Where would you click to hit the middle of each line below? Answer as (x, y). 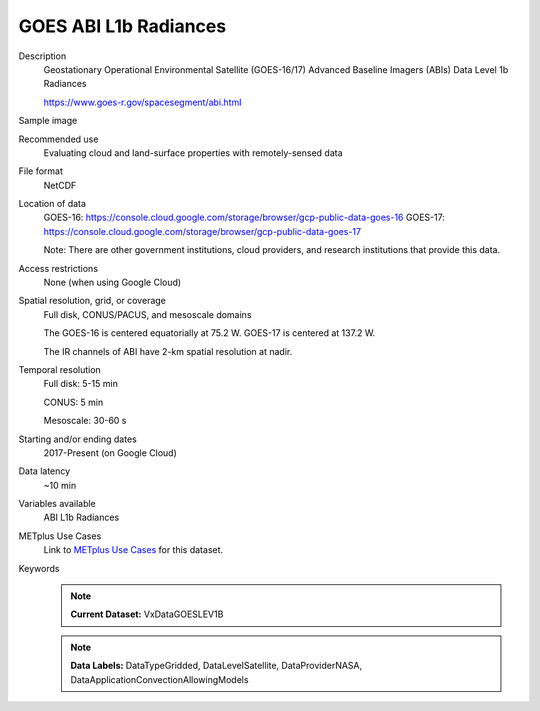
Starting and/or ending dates (77, 439)
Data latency (44, 471)
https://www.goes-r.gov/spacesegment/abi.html (142, 102)
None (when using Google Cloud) (112, 282)
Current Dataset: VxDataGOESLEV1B (147, 614)
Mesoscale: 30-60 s (85, 421)
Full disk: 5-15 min (81, 384)
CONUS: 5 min (73, 402)
